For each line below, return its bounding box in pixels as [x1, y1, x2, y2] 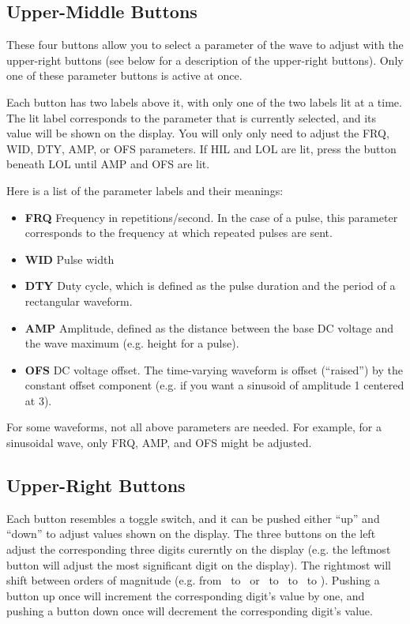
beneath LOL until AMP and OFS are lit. [6, 156, 210, 172]
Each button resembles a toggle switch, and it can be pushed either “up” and [6, 509, 380, 526]
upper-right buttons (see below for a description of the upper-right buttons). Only [6, 51, 404, 68]
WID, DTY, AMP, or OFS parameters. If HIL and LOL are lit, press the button [6, 140, 397, 156]
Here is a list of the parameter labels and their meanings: [6, 182, 284, 198]
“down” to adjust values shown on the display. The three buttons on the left [6, 525, 376, 542]
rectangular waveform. [24, 292, 133, 309]
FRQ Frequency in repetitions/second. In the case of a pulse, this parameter [24, 209, 398, 225]
